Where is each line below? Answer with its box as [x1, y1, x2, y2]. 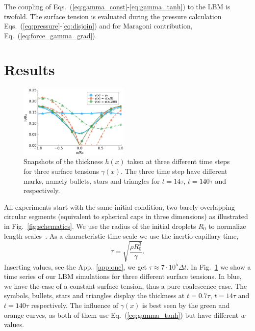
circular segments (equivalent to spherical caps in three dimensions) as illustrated [4, 211, 248, 221]
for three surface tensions [24, 166, 99, 176]
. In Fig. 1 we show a [186, 261, 251, 272]
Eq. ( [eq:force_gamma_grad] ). [4, 30, 97, 40]
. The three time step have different [120, 166, 228, 176]
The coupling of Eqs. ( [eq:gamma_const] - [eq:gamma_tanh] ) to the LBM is [4, 1, 230, 11]
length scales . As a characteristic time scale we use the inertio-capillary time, [4, 230, 239, 241]
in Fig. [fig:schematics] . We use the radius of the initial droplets [4, 221, 196, 231]
